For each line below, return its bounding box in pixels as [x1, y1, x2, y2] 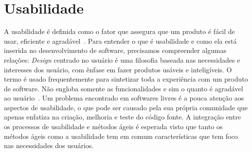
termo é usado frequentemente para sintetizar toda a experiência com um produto [4, 74, 248, 84]
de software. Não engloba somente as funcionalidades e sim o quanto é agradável [4, 83, 243, 93]
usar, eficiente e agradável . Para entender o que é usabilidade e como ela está [4, 35, 237, 46]
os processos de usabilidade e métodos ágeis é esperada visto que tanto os [4, 121, 223, 132]
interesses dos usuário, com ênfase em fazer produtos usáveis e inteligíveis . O [4, 64, 232, 74]
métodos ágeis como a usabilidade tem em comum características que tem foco [4, 131, 238, 141]
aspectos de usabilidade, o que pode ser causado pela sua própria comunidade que [4, 102, 248, 112]
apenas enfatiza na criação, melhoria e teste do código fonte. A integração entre [4, 112, 241, 122]
